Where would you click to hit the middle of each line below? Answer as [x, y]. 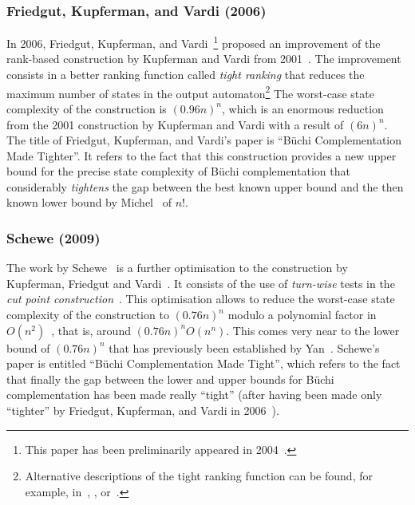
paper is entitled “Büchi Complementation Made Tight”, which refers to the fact [204, 363]
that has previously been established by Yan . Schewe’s [244, 347]
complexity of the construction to [88, 315]
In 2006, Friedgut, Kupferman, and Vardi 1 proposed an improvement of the [194, 42]
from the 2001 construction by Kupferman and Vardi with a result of [175, 124]
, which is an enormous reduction [302, 108]
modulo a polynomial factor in [302, 315]
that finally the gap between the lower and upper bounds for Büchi [170, 379]
